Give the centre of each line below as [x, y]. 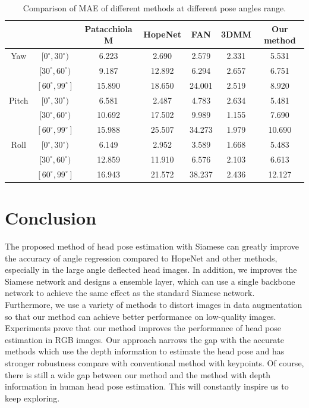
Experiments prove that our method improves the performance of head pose [143, 328]
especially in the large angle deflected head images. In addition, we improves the [151, 270]
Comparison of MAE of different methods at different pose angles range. [154, 8]
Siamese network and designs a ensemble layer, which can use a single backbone [150, 281]
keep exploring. [32, 398]
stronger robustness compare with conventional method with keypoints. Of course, [154, 362]
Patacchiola [108, 28]
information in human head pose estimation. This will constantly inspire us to [147, 386]
